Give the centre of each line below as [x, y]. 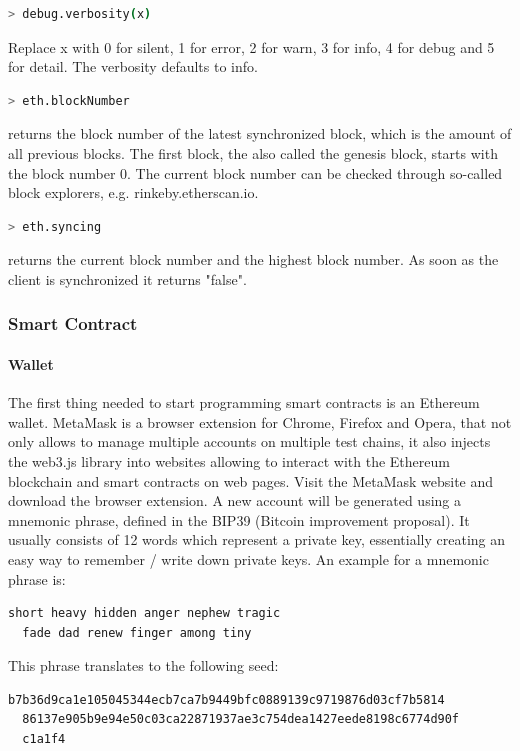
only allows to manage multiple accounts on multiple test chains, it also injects [249, 441]
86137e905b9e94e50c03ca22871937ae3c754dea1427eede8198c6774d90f [241, 719]
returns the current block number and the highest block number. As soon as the [253, 259]
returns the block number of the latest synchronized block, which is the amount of [260, 133]
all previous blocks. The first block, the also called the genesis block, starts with [253, 152]
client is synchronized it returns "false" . [127, 278]
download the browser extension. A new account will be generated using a [234, 500]
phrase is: [37, 578]
